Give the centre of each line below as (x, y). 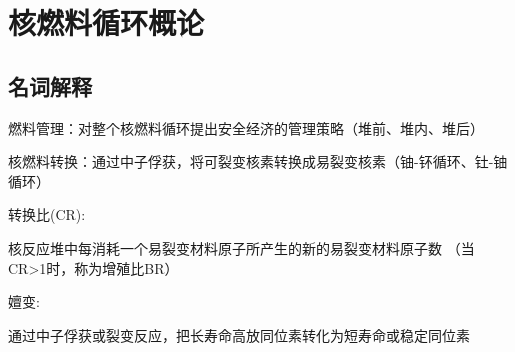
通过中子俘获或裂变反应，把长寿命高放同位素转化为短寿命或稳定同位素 (239, 334)
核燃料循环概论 (106, 22)
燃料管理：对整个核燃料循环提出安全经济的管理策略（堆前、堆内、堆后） (246, 127)
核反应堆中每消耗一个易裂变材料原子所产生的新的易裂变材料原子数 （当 (241, 247)
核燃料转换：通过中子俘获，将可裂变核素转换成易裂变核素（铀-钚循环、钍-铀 (258, 161)
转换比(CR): (47, 214)
